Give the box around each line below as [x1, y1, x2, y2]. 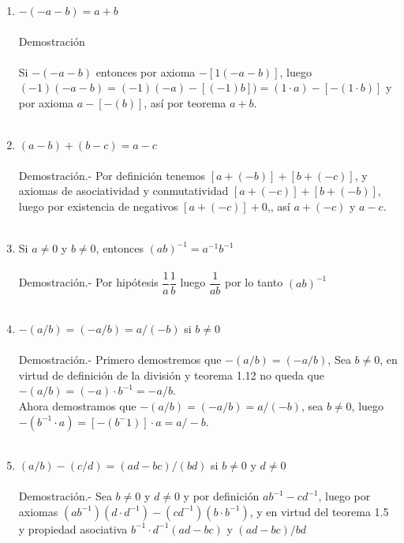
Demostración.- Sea [18, 488, 112, 504]
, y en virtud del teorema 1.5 [249, 503, 389, 519]
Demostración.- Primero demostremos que [18, 351, 222, 368]
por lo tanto [225, 274, 283, 290]
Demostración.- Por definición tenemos [18, 167, 206, 183]
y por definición [183, 488, 260, 504]
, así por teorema [144, 94, 226, 110]
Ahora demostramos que [18, 397, 137, 414]
